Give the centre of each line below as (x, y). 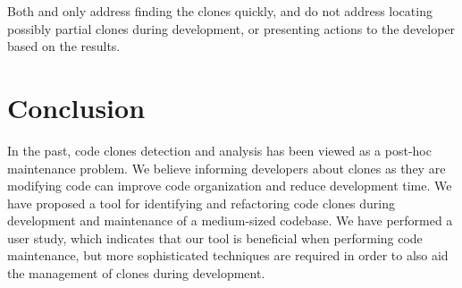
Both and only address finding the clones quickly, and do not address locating (220, 11)
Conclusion (76, 107)
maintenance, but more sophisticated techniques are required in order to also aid (228, 255)
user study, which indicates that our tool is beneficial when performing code (215, 237)
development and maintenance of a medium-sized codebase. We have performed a (230, 220)
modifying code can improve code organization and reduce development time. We (230, 186)
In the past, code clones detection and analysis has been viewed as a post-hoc (219, 150)
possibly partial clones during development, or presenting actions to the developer (231, 28)
